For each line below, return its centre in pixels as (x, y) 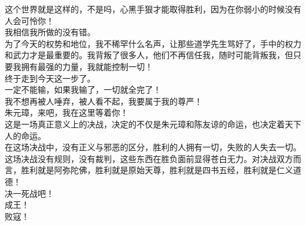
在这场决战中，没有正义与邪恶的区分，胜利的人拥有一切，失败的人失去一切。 (153, 147)
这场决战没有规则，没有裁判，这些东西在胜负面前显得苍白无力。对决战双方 (149, 158)
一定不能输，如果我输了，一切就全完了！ (83, 90)
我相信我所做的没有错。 (50, 32)
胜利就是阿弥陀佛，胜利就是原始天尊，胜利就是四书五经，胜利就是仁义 (157, 170)
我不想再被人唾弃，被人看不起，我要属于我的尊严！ (104, 101)
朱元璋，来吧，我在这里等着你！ (66, 112)
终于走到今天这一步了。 (50, 78)
